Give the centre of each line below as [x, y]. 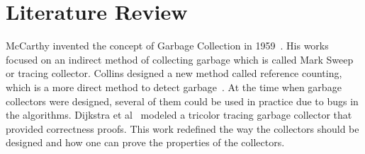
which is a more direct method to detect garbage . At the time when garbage [174, 87]
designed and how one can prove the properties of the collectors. [145, 142]
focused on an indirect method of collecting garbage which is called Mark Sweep [180, 59]
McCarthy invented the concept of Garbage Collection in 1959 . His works [167, 46]
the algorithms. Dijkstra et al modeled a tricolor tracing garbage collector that [179, 115]
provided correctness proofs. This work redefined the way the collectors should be [182, 128]
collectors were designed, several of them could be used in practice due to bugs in [182, 101]
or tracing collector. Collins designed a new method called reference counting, [174, 73]
